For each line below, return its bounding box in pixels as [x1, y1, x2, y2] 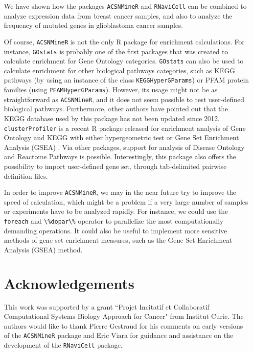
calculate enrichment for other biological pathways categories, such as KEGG [4, 65, 235, 75]
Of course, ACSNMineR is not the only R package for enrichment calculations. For [4, 36, 245, 46]
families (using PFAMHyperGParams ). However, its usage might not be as [4, 84, 218, 95]
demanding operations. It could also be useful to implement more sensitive [4, 225, 227, 235]
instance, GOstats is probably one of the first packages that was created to [4, 46, 228, 56]
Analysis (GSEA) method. [4, 244, 83, 254]
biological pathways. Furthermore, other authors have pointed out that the [4, 104, 228, 114]
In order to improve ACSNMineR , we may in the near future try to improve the [4, 187, 236, 197]
